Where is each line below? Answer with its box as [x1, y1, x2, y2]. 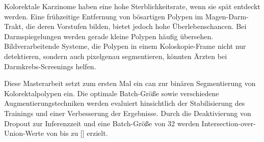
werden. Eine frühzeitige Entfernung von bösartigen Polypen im [4, 11, 203, 21]
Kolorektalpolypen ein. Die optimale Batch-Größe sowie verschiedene [4, 88, 219, 98]
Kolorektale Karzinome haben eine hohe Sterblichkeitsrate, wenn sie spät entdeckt [4, 1, 260, 11]
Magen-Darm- [205, 11, 249, 21]
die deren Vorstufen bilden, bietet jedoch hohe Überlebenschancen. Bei [25, 21, 247, 32]
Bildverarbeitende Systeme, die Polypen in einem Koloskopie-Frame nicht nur [4, 41, 246, 51]
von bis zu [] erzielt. [46, 128, 108, 138]
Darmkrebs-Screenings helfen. [4, 61, 96, 71]
